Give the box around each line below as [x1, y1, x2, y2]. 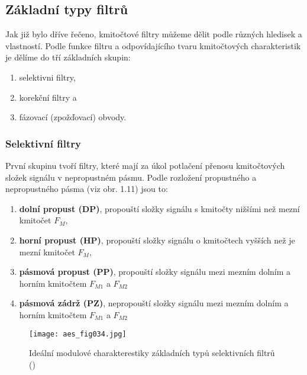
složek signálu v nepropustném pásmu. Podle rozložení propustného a [5, 171, 257, 183]
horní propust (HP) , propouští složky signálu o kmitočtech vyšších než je [19, 233, 295, 246]
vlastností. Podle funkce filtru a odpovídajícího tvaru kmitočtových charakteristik [5, 39, 301, 52]
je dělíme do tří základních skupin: [5, 51, 131, 63]
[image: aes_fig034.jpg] [29, 329, 127, 338]
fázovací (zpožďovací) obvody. [19, 111, 127, 123]
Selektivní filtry [5, 136, 81, 150]
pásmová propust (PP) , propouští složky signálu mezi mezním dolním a [19, 265, 291, 278]
